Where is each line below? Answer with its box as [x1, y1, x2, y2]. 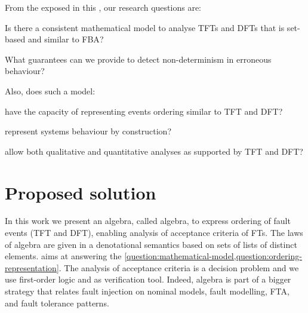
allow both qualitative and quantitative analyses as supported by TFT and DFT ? [5, 145, 303, 157]
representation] [5, 261, 59, 274]
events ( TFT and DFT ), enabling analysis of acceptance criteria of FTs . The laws [5, 226, 303, 239]
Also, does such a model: [5, 84, 96, 97]
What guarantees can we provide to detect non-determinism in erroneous [5, 53, 272, 65]
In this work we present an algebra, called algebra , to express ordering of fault [5, 214, 291, 227]
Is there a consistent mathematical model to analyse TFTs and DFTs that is [5, 21, 285, 33]
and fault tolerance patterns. [5, 296, 109, 309]
